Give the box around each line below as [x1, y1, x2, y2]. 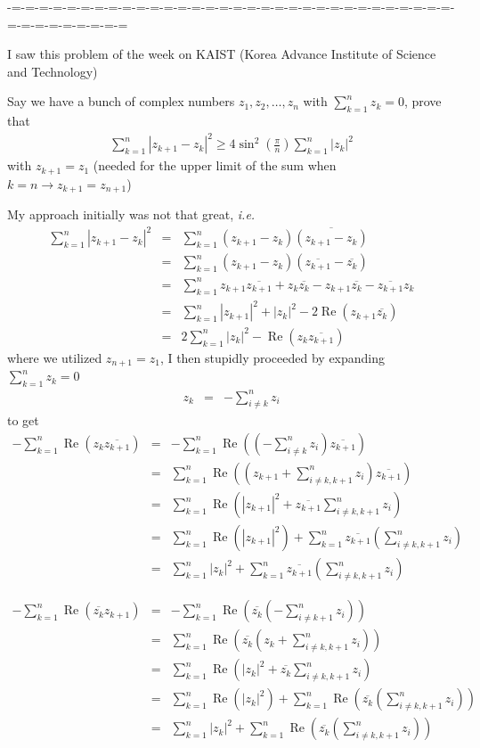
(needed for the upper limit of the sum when [93, 156, 337, 175]
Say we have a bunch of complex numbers [7, 92, 235, 111]
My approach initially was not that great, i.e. [7, 205, 256, 224]
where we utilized [7, 348, 102, 366]
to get [7, 411, 39, 430]
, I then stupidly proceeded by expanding [159, 348, 386, 366]
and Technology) [7, 62, 98, 80]
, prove [403, 92, 442, 111]
